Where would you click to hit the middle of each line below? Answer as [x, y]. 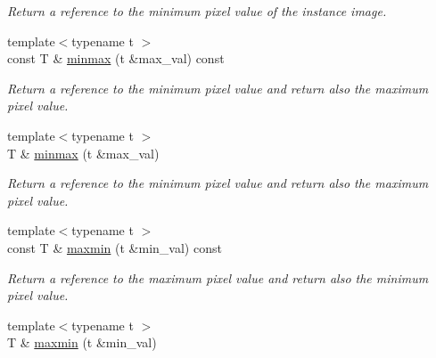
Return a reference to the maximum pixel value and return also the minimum [218, 277]
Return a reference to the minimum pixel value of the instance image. [197, 11]
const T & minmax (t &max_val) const [116, 58]
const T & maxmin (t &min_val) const [115, 247]
